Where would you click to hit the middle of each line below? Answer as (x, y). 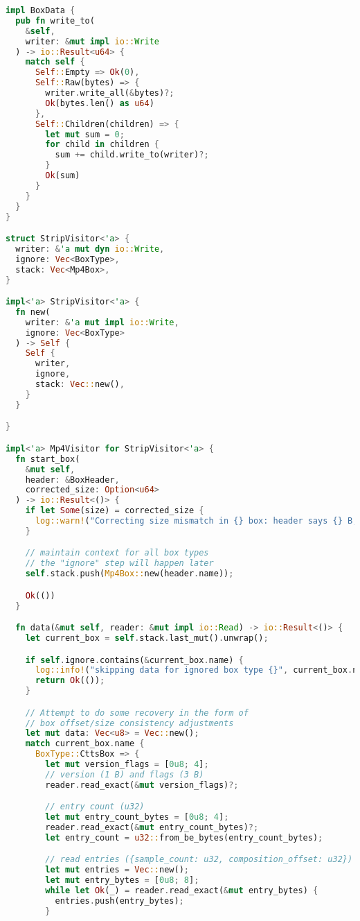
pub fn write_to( (55, 20)
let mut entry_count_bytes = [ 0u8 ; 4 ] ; (137, 817)
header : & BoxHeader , (72, 480)
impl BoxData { (40, 10)
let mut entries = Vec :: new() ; (117, 870)
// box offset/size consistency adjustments (129, 723)
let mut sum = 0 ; (85, 134)
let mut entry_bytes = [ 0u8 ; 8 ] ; (122, 880)
